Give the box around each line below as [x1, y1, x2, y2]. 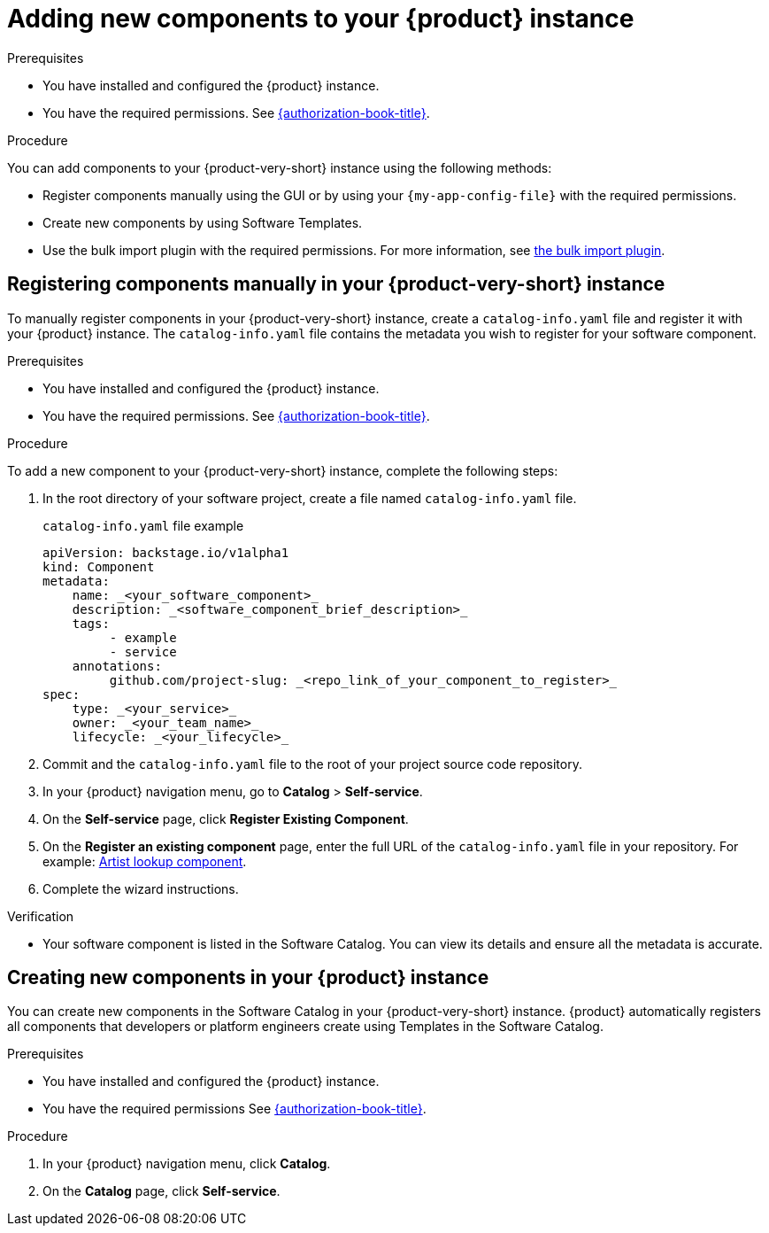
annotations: [72, 658, 162, 673]
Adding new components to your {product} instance [7, 4, 634, 34]
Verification [7, 908, 74, 924]
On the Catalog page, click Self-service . [42, 1183, 281, 1199]
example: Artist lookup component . [42, 853, 247, 869]
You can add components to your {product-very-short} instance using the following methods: [7, 159, 552, 175]
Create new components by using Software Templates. [42, 214, 363, 230]
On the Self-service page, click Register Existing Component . [42, 810, 409, 826]
